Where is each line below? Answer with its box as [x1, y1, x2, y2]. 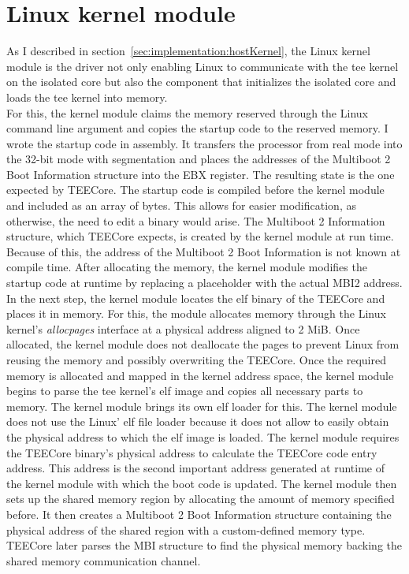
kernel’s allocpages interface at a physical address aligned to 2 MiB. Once [6, 320, 360, 337]
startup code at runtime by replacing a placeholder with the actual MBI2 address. [6, 274, 403, 291]
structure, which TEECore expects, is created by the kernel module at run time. [6, 228, 394, 244]
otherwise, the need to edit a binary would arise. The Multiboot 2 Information [6, 212, 385, 229]
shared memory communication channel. [6, 552, 201, 568]
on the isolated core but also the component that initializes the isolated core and [6, 73, 396, 90]
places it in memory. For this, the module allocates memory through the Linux [6, 305, 386, 322]
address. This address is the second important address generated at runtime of [6, 460, 385, 476]
